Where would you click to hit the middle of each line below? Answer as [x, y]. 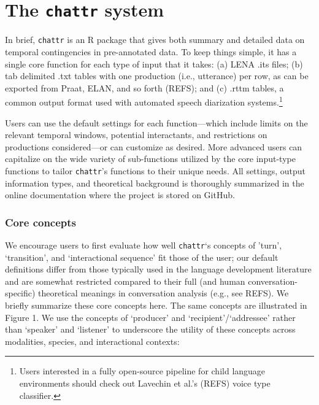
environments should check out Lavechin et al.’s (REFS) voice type [145, 383]
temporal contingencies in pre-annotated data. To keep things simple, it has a [151, 51]
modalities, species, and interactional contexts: [92, 341]
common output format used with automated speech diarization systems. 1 [144, 101]
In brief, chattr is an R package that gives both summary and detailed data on [155, 40]
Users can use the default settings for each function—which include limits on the [156, 122]
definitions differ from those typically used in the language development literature [158, 269]
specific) [20, 293]
